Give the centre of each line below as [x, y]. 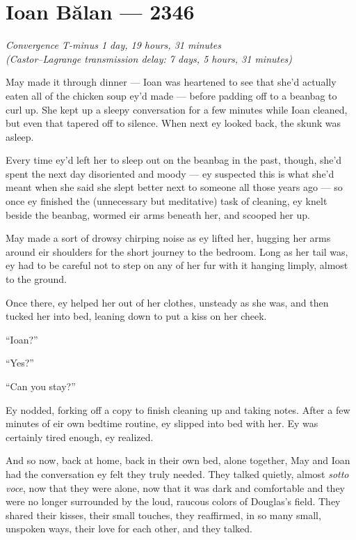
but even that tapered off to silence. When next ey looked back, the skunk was [173, 123]
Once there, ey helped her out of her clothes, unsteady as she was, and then [167, 302]
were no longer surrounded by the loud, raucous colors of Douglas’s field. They [173, 501]
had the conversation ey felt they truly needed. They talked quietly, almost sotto [177, 473]
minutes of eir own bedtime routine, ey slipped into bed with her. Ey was [162, 423]
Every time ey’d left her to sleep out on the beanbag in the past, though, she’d [174, 160]
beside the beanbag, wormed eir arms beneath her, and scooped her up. [158, 214]
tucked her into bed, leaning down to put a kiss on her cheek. [136, 316]
